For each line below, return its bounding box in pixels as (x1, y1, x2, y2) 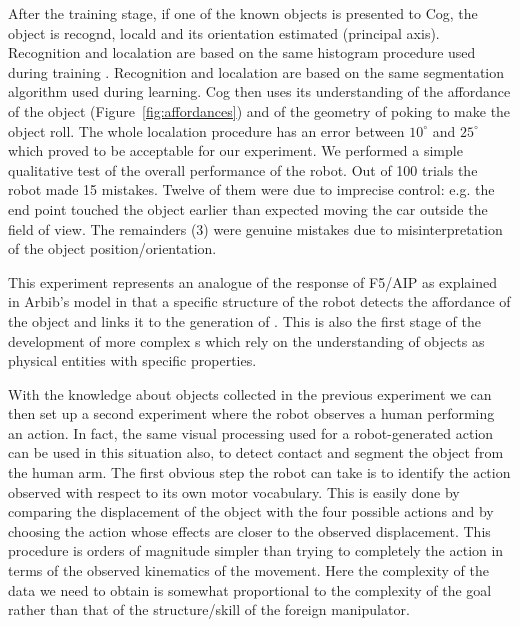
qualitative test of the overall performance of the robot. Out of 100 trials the (8, 159, 478, 180)
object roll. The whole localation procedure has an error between (8, 120, 405, 141)
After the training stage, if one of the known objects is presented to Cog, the (8, 3, 478, 23)
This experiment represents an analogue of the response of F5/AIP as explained (8, 271, 498, 292)
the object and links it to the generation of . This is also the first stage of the (8, 310, 482, 331)
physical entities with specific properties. (8, 350, 257, 371)
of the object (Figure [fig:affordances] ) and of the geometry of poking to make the (8, 100, 511, 121)
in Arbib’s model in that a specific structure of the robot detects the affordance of (8, 291, 511, 312)
